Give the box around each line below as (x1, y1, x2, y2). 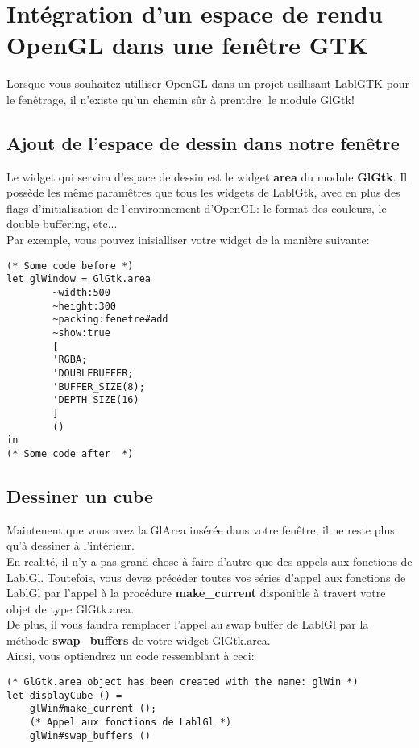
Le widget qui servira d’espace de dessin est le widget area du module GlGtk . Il (6, 168, 408, 185)
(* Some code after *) (6, 447, 134, 459)
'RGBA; (52, 354, 88, 366)
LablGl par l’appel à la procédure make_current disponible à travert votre (6, 584, 386, 601)
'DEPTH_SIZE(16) (52, 394, 139, 406)
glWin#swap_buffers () (29, 729, 151, 742)
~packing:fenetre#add (52, 314, 168, 326)
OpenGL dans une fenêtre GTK (6, 28, 368, 61)
